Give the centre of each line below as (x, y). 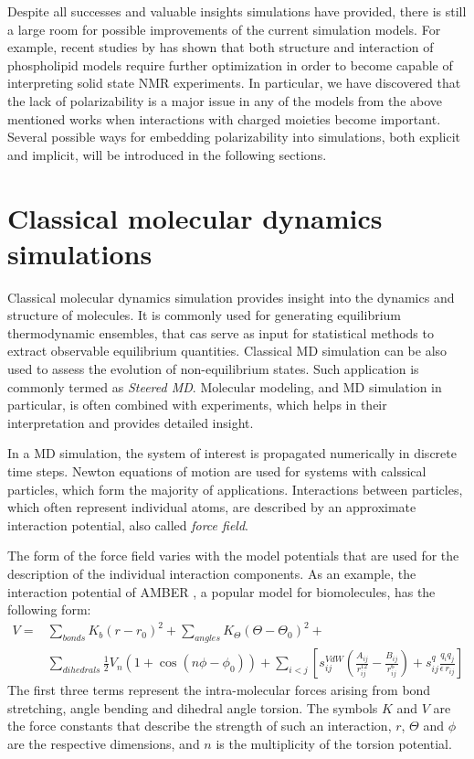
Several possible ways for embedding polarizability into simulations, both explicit (234, 137)
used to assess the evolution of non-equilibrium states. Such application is (213, 369)
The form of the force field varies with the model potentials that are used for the (233, 556)
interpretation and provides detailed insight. (131, 422)
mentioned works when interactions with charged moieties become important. (224, 118)
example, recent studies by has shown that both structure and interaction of (221, 47)
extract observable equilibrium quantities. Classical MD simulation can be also (227, 351)
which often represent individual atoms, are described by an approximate (212, 507)
